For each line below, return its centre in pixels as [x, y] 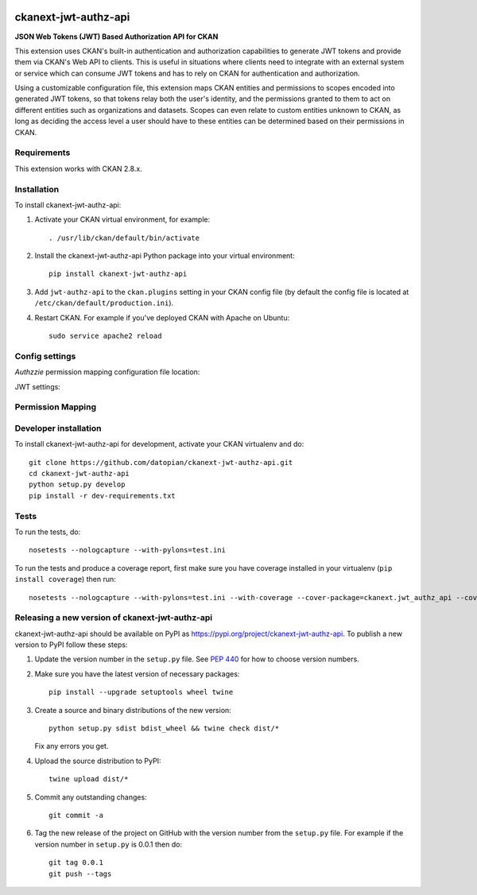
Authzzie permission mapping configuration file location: [107, 372]
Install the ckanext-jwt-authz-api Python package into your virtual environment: [165, 256]
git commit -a [76, 815]
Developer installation [58, 428]
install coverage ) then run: [65, 579]
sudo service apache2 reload [105, 336]
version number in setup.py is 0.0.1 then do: [109, 844]
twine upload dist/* [89, 779]
